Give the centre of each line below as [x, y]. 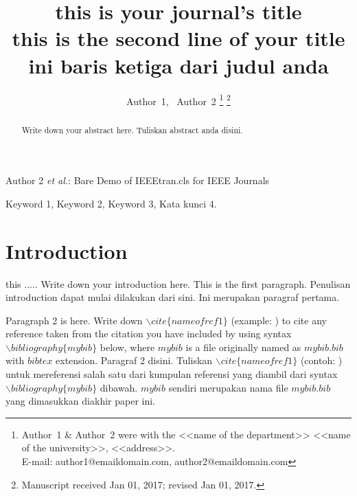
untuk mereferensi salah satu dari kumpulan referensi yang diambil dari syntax [172, 374]
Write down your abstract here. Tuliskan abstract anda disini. [132, 129]
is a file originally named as [243, 347]
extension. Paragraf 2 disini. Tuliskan [134, 360]
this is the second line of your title [178, 38]
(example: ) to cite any [279, 320]
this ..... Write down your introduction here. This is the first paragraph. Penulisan [178, 283]
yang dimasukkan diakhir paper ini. [80, 401]
